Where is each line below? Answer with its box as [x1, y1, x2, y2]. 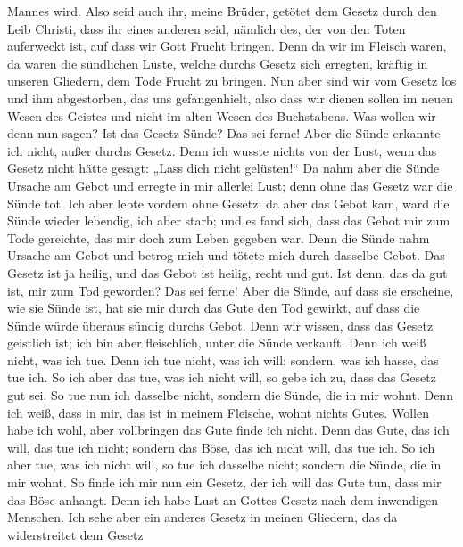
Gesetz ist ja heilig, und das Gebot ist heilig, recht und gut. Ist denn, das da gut [7, 263, 448, 282]
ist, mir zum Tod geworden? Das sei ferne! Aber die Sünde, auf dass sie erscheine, [7, 281, 454, 299]
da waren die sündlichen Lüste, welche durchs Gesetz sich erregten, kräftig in [7, 53, 428, 72]
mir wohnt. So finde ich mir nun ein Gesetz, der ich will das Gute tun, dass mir [7, 473, 442, 492]
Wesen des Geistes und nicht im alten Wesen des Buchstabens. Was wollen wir [7, 106, 436, 125]
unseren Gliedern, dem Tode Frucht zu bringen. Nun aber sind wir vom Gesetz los [7, 71, 457, 90]
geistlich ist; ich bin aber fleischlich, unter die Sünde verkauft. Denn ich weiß [7, 333, 426, 352]
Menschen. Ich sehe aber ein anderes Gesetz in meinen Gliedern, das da [7, 508, 398, 527]
